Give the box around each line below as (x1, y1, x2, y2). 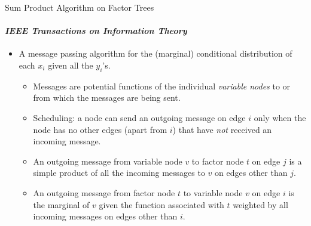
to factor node (191, 154, 244, 167)
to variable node (183, 186, 243, 199)
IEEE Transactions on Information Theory (5, 24, 187, 37)
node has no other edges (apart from (33, 123, 167, 135)
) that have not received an (172, 123, 272, 135)
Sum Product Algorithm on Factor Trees (5, 1, 154, 13)
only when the (254, 111, 306, 123)
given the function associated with (99, 198, 224, 210)
